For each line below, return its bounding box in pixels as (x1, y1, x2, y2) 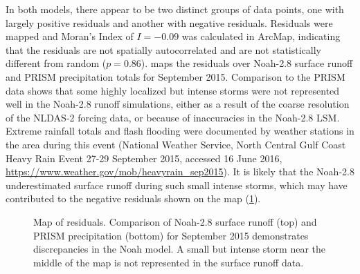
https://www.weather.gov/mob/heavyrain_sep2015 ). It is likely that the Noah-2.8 (6, 164, 354, 179)
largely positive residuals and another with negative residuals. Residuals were (6, 15, 333, 30)
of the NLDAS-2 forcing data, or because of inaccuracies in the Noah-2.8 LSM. (6, 110, 340, 124)
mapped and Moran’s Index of (6, 29, 134, 43)
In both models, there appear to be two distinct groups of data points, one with (6, 2, 344, 16)
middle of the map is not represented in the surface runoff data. (33, 255, 304, 269)
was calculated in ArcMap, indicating (181, 29, 341, 43)
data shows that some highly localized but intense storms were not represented (6, 83, 340, 97)
